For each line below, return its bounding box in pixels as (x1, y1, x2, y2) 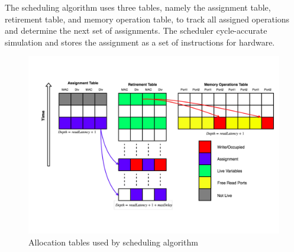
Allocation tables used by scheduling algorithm (28, 235, 198, 248)
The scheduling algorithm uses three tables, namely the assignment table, (5, 1, 271, 13)
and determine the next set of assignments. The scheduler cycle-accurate (5, 24, 267, 37)
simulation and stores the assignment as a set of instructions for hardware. (5, 35, 275, 48)
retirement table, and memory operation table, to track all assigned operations (5, 12, 290, 25)
